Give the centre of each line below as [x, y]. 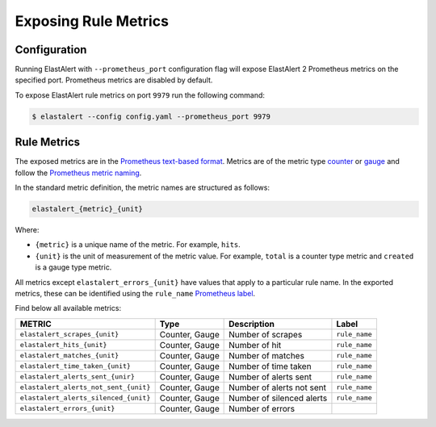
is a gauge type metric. [73, 267]
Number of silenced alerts [278, 398]
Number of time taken [270, 366]
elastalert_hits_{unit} [63, 345]
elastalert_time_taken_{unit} [75, 366]
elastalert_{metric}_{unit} [87, 209]
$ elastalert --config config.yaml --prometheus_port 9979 [151, 116]
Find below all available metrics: [68, 308]
